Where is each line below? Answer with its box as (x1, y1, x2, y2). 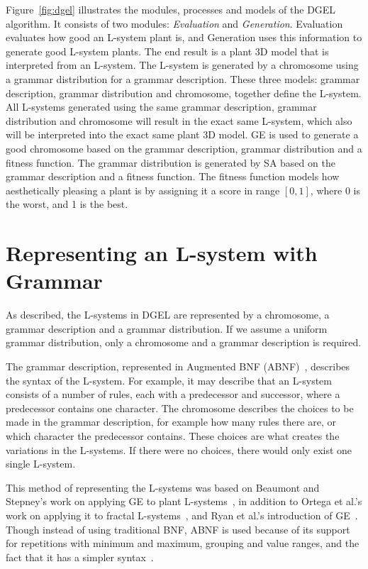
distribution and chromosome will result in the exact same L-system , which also (6, 113, 352, 128)
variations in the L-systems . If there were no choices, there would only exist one (6, 442, 352, 457)
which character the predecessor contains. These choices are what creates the (6, 428, 340, 443)
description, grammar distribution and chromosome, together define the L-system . (6, 85, 362, 100)
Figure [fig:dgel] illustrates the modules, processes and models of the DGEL (6, 2, 336, 16)
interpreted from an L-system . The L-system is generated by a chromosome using (6, 57, 359, 72)
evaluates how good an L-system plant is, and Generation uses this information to (6, 30, 362, 45)
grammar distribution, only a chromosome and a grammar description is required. (6, 335, 362, 350)
